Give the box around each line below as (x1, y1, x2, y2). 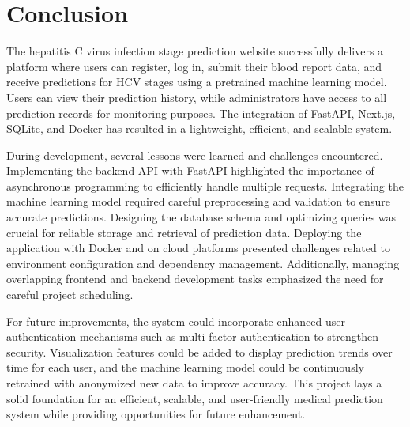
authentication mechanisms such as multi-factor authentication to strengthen (6, 328, 379, 345)
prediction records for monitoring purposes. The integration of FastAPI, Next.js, (6, 104, 396, 121)
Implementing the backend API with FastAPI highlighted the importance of (6, 162, 374, 179)
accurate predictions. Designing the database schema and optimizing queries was (6, 209, 397, 225)
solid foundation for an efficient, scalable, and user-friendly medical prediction (6, 390, 383, 406)
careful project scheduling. (6, 286, 134, 303)
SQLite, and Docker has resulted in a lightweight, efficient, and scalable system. (6, 120, 393, 137)
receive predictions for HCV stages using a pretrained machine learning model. (6, 74, 387, 90)
